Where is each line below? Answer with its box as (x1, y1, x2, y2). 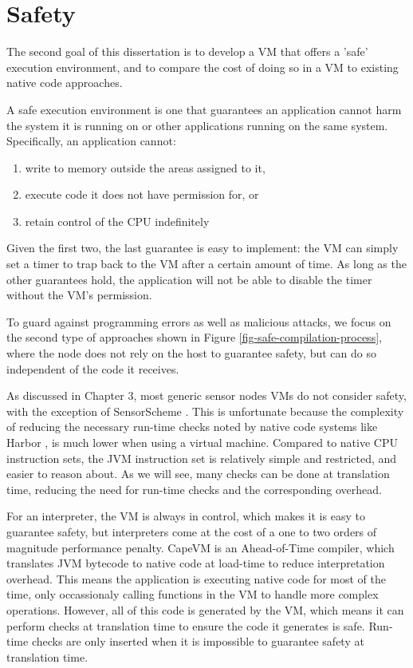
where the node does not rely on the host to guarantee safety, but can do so (6, 345, 376, 362)
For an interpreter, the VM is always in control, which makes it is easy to (6, 508, 365, 524)
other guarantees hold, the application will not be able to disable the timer (6, 271, 372, 287)
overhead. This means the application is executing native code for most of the (6, 570, 386, 587)
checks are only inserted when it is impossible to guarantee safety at (31, 633, 364, 650)
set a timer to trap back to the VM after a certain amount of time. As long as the (6, 255, 407, 272)
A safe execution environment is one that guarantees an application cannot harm (6, 101, 402, 117)
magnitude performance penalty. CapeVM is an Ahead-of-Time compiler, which (6, 539, 395, 555)
